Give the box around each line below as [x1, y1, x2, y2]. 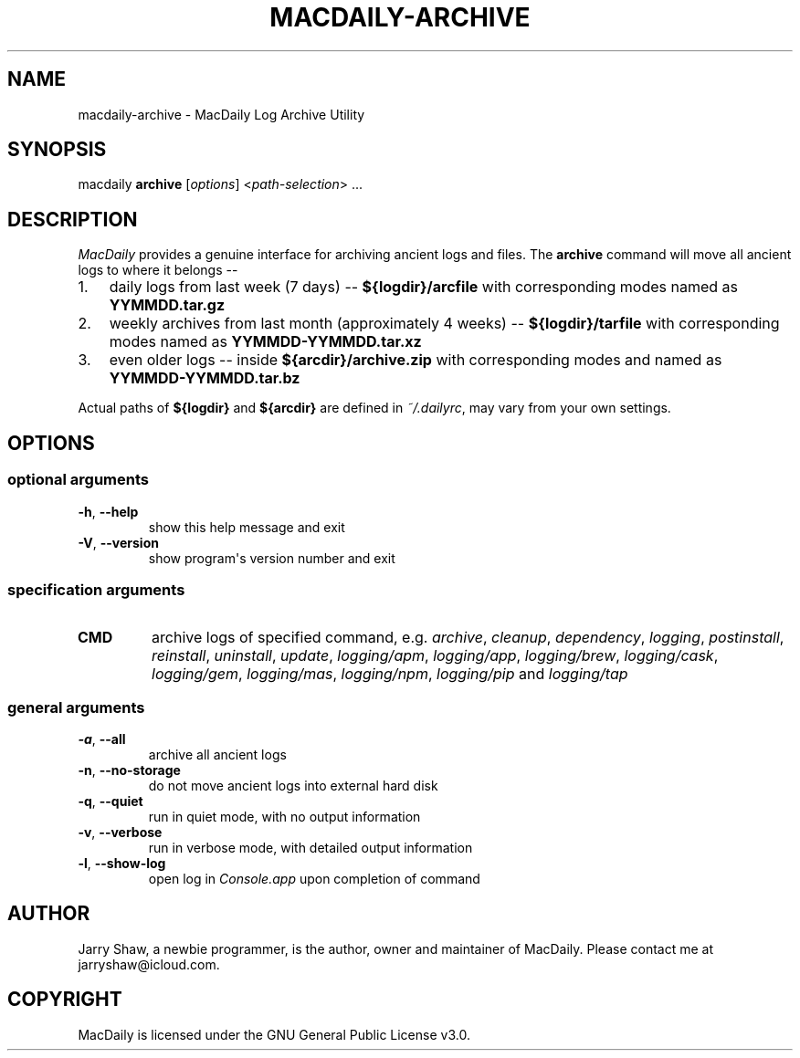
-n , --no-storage [78, 762, 181, 778]
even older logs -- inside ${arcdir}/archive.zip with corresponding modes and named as [109, 351, 722, 370]
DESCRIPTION [7, 207, 138, 231]
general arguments [7, 697, 145, 717]
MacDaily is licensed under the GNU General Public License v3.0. [78, 1026, 470, 1042]
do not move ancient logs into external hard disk [148, 778, 438, 793]
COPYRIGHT [7, 988, 122, 1011]
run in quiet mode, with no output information [148, 809, 421, 824]
